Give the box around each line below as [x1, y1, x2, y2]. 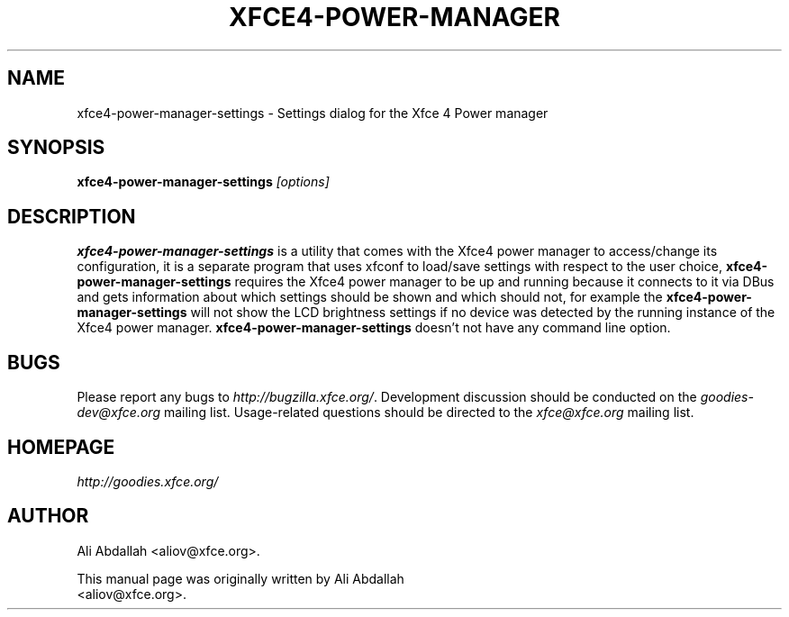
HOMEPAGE [7, 435, 115, 458]
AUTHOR [7, 504, 89, 528]
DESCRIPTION [7, 204, 136, 228]
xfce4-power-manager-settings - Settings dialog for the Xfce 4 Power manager [77, 104, 549, 121]
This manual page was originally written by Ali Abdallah [77, 570, 404, 586]
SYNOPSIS [7, 136, 105, 159]
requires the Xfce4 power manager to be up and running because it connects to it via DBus [234, 274, 775, 290]
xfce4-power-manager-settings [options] [77, 174, 330, 190]
